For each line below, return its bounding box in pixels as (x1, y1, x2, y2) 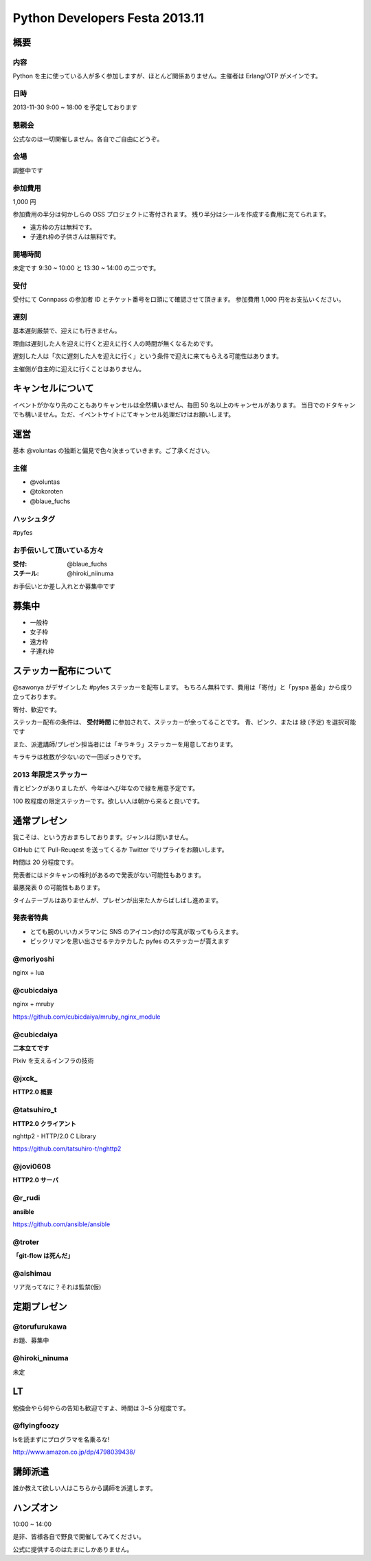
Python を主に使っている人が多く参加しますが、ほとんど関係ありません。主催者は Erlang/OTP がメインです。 (12, 72, 322, 80)
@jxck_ (12, 1074, 38, 1083)
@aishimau (12, 1268, 52, 1278)
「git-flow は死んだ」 (12, 1252, 74, 1260)
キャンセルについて (12, 382, 94, 395)
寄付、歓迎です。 (12, 705, 61, 713)
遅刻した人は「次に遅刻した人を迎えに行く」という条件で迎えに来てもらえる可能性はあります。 (12, 352, 283, 360)
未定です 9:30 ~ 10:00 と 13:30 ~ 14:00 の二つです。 (12, 264, 160, 272)
